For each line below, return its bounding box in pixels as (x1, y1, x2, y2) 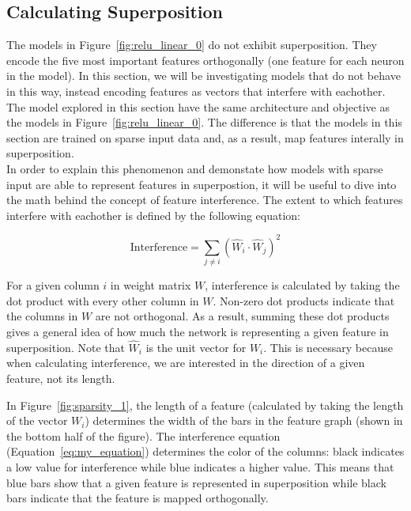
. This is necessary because (263, 339, 393, 355)
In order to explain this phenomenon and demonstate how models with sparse (6, 160, 383, 176)
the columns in (6, 308, 78, 324)
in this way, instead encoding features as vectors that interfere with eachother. (6, 82, 386, 99)
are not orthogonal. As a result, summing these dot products (95, 308, 390, 324)
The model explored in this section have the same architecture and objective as (6, 98, 390, 115)
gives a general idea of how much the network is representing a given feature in (6, 323, 389, 339)
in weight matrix (110, 277, 191, 293)
